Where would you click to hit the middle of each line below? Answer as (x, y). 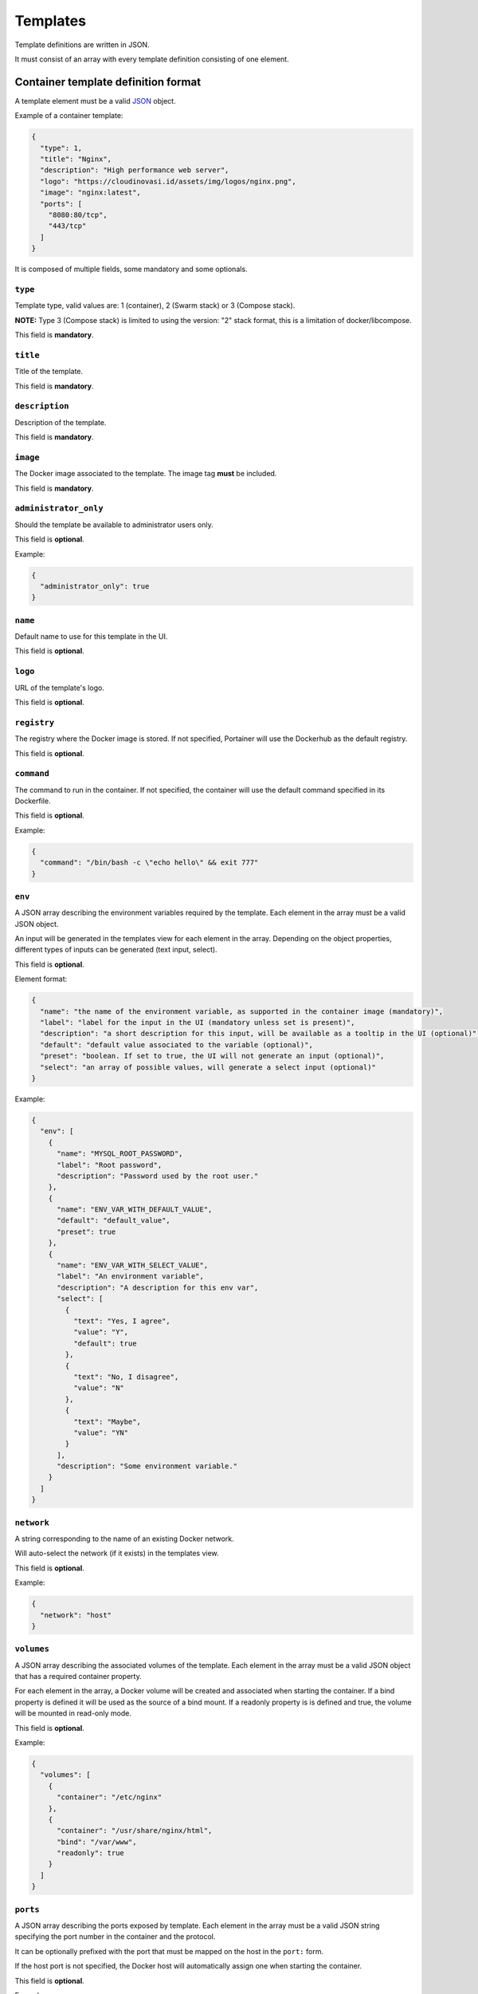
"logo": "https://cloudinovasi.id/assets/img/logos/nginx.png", (168, 181)
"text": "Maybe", (107, 1421)
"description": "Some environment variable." (147, 1466)
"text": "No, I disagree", (126, 1377)
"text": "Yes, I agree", (121, 1321)
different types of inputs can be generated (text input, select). (116, 950)
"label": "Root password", (110, 1165)
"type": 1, (61, 148)
